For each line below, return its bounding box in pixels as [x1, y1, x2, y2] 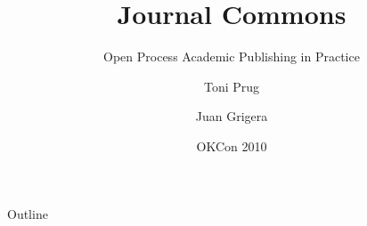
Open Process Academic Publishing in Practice [103, 47, 360, 66]
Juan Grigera [195, 107, 268, 125]
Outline [7, 204, 48, 222]
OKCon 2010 [196, 136, 267, 155]
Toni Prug [203, 77, 260, 95]
